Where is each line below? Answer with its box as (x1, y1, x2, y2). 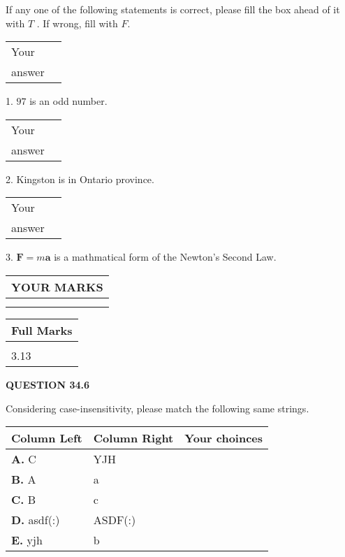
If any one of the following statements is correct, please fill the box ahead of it (6, 2, 340, 16)
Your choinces (184, 430, 263, 447)
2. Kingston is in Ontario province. (6, 171, 154, 186)
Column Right (93, 430, 174, 447)
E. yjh (11, 532, 43, 549)
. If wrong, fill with (36, 15, 118, 30)
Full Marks (11, 321, 73, 338)
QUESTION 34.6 (6, 377, 89, 391)
